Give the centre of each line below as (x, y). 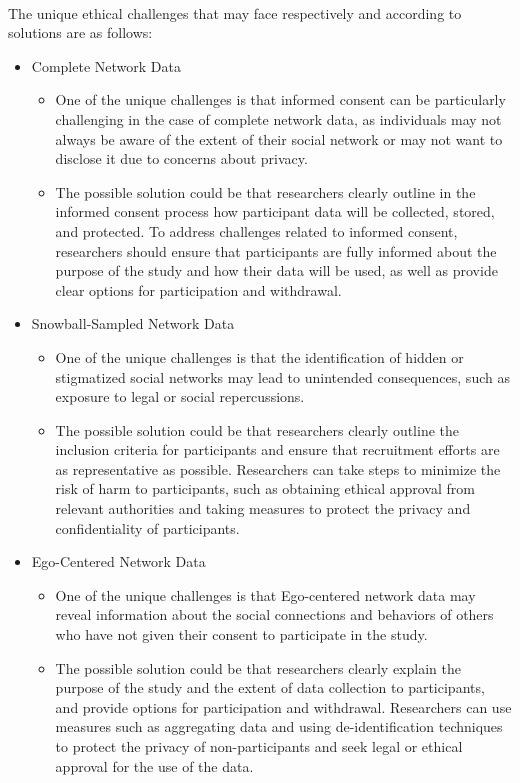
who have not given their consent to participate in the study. (241, 634)
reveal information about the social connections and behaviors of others (274, 614)
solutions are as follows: (80, 32)
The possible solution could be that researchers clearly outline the (257, 429)
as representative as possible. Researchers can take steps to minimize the (278, 468)
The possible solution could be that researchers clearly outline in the (265, 191)
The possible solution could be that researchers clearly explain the (258, 667)
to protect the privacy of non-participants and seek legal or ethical (259, 746)
